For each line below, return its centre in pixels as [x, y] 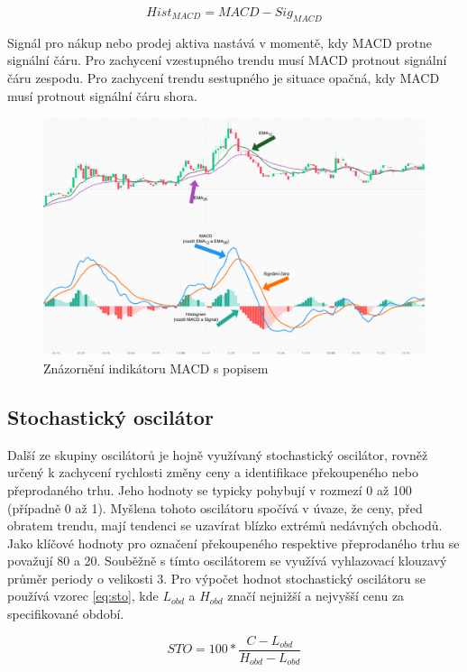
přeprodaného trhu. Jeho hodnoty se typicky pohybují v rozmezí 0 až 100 [210, 489]
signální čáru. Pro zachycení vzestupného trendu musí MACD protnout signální [227, 60]
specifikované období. [66, 614]
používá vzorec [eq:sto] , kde [83, 596]
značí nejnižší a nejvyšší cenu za [316, 596]
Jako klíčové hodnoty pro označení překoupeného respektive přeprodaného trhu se [233, 543]
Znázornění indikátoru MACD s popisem [156, 368]
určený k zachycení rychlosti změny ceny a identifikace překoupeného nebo [213, 472]
